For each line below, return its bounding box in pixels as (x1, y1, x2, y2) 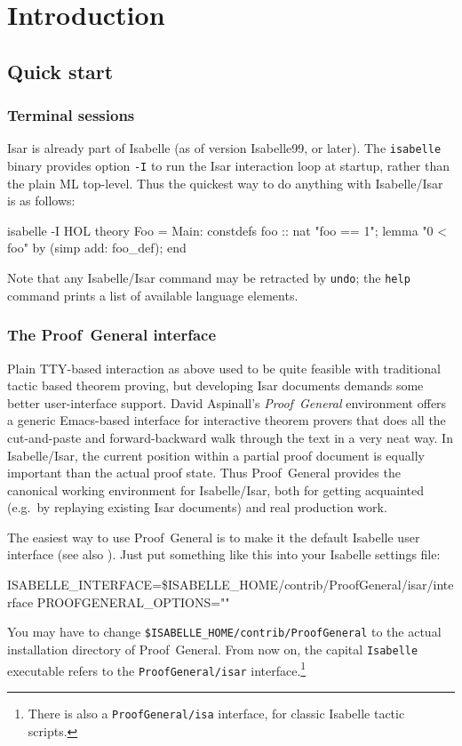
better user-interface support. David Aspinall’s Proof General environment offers (7, 393, 447, 412)
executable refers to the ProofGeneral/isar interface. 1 (7, 658, 307, 679)
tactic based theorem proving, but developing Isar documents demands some (7, 376, 424, 395)
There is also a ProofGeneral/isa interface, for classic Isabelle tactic (28, 703, 405, 722)
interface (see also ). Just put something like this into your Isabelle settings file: (7, 545, 441, 564)
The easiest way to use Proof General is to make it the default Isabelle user (7, 527, 420, 546)
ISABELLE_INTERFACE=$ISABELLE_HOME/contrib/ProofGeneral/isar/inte (7, 575, 454, 594)
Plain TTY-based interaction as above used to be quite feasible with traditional (7, 358, 441, 377)
